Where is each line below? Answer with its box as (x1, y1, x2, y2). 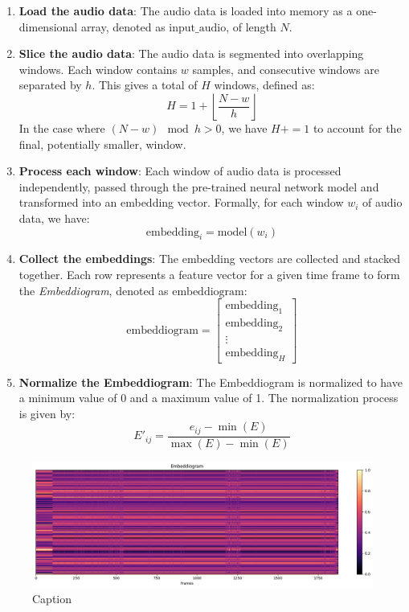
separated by (18, 76, 82, 93)
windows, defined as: (214, 76, 315, 93)
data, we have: (18, 209, 90, 226)
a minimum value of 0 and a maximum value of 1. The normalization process (18, 389, 399, 406)
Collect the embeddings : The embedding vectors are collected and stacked (18, 250, 400, 267)
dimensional (18, 18, 78, 35)
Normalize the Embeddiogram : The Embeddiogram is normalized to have (18, 373, 403, 390)
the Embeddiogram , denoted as (18, 281, 169, 298)
